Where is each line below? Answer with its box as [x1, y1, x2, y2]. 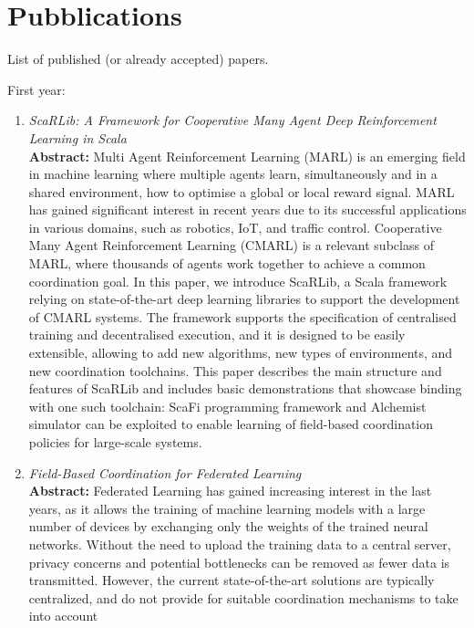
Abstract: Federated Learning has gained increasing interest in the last [28, 481, 432, 500]
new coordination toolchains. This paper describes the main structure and [28, 361, 442, 380]
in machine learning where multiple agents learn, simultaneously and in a [28, 164, 438, 183]
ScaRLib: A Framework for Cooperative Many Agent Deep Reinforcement [28, 110, 437, 130]
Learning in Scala [28, 128, 127, 147]
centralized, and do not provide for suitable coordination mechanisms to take [28, 588, 459, 607]
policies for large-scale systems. [28, 433, 202, 451]
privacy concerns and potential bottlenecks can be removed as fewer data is [28, 552, 450, 571]
